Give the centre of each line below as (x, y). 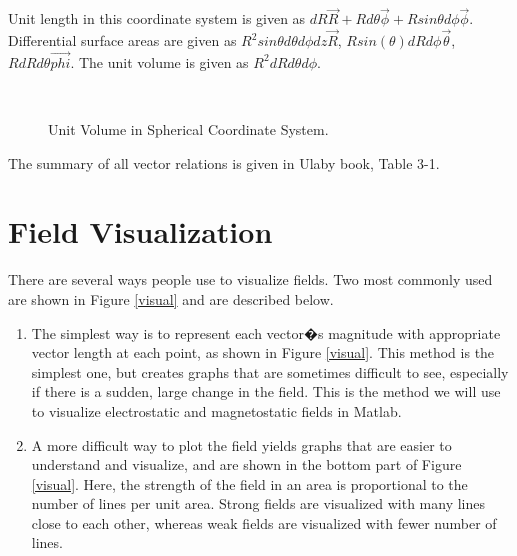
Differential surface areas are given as (122, 40)
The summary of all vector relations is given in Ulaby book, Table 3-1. (224, 162)
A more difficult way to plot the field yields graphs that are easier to (241, 444)
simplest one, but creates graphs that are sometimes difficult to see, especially (270, 371)
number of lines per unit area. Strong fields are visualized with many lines (258, 503)
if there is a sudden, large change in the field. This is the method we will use (266, 391)
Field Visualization (140, 231)
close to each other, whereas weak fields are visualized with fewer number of (264, 522)
